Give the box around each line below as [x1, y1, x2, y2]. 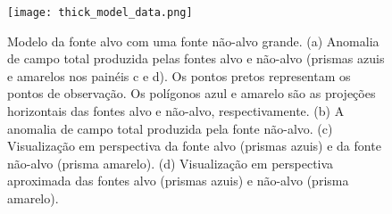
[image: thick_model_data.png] [7, 6, 193, 19]
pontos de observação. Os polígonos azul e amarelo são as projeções [7, 84, 376, 103]
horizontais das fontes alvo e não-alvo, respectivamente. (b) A [7, 102, 345, 120]
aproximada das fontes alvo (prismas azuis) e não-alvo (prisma [7, 171, 349, 190]
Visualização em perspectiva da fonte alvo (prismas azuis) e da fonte [7, 136, 381, 155]
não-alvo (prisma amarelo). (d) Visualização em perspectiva [7, 153, 334, 172]
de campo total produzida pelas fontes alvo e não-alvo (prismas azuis [7, 49, 385, 68]
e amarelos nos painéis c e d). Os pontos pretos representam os [7, 66, 351, 85]
